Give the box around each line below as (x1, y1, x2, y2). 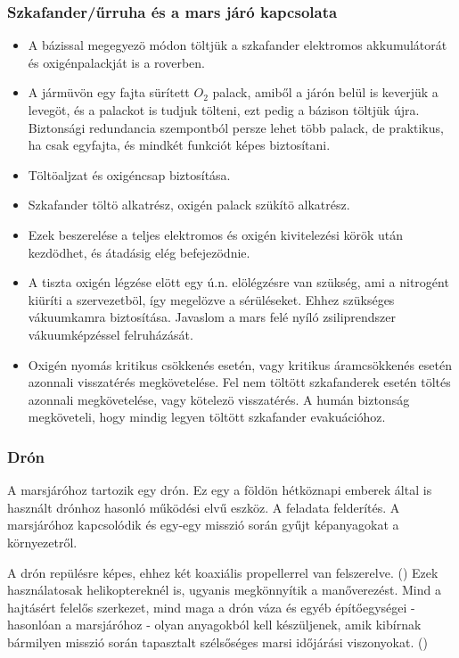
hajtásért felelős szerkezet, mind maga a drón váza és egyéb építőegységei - (7, 597, 415, 616)
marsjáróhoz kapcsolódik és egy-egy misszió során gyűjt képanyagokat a (7, 515, 399, 534)
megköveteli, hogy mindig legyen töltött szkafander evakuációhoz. (28, 407, 386, 426)
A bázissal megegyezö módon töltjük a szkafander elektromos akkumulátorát (28, 36, 447, 54)
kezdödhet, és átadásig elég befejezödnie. (28, 243, 250, 261)
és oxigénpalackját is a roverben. (28, 53, 205, 71)
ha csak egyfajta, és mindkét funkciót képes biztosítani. (28, 136, 331, 154)
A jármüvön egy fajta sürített (28, 83, 190, 102)
